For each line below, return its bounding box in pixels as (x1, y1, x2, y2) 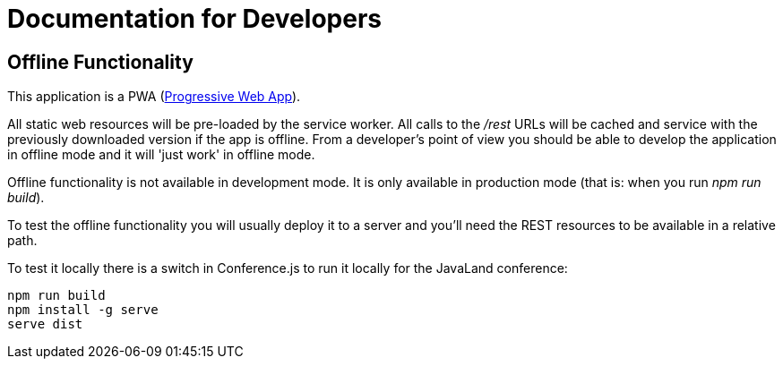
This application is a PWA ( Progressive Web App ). (7, 89, 301, 105)
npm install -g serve (7, 302, 159, 318)
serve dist (7, 317, 83, 332)
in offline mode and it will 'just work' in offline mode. (7, 147, 315, 163)
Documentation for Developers (7, 4, 382, 34)
